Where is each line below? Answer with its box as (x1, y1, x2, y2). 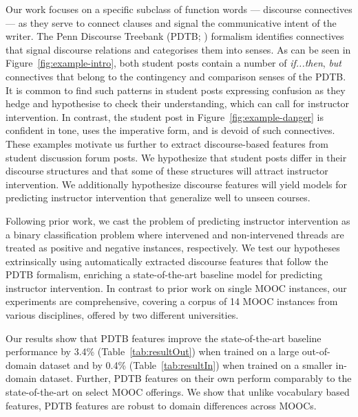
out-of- (302, 344, 330, 359)
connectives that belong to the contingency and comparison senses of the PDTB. (6, 69, 346, 83)
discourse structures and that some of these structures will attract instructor (6, 164, 328, 178)
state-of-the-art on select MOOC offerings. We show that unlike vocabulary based (6, 385, 350, 399)
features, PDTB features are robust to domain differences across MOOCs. (6, 398, 317, 412)
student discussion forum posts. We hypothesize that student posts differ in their (6, 150, 347, 164)
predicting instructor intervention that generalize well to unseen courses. (6, 190, 310, 205)
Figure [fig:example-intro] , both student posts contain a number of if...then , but (6, 56, 341, 70)
